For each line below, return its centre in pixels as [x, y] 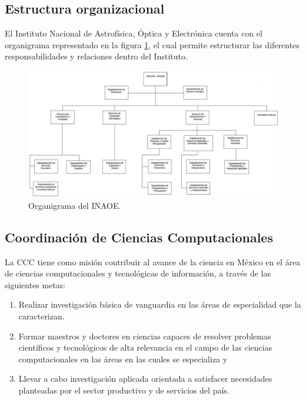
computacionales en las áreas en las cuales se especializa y [123, 359]
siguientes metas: [35, 284]
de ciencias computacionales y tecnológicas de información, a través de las [138, 273]
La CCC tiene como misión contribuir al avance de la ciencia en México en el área [153, 261]
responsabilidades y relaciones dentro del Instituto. [96, 56]
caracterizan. [41, 316]
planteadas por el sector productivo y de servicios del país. [124, 390]
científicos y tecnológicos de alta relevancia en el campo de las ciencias [145, 347]
